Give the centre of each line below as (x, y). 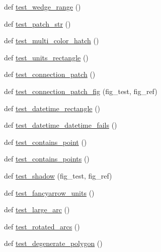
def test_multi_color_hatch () (52, 40)
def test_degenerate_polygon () (53, 243)
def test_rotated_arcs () (42, 226)
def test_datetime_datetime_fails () (61, 125)
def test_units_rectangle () (46, 57)
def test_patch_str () (37, 23)
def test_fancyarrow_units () (49, 192)
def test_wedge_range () (43, 7)
